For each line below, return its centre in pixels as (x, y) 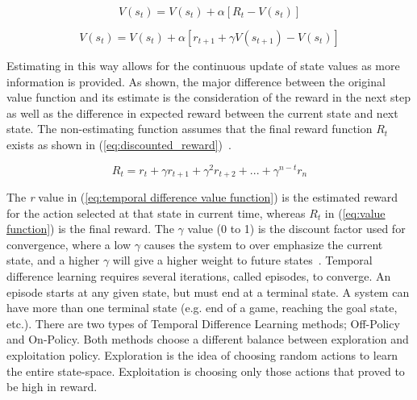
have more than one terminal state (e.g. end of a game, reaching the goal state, (202, 308)
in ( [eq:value (355, 212)
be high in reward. (52, 387)
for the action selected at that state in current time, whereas (156, 212)
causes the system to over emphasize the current (263, 244)
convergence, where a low (69, 244)
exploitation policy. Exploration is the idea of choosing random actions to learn (202, 355)
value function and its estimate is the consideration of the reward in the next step (208, 97)
